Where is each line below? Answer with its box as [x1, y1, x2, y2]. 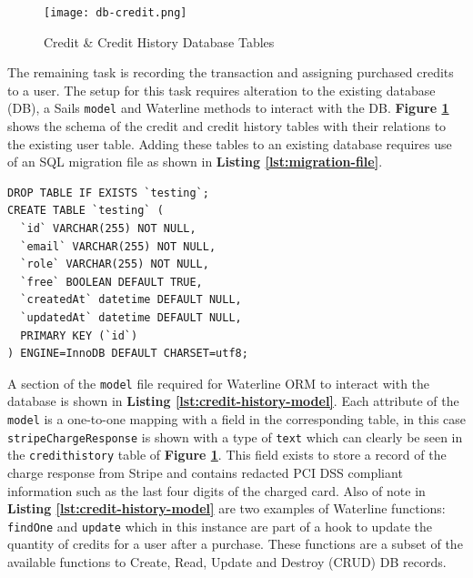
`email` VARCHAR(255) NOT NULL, [20, 239, 216, 253]
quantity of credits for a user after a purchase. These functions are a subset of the [7, 534, 463, 553]
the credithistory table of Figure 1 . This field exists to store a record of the [7, 445, 447, 464]
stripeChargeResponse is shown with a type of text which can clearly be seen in [7, 427, 463, 446]
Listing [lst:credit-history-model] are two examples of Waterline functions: [7, 499, 446, 518]
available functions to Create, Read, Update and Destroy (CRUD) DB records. [7, 553, 447, 572]
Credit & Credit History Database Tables [44, 32, 275, 51]
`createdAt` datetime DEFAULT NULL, [20, 293, 242, 307]
